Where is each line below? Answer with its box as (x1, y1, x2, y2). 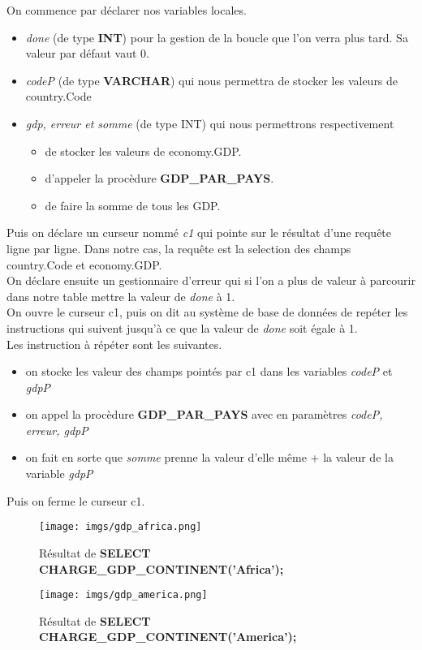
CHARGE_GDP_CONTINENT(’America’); (39, 628, 297, 645)
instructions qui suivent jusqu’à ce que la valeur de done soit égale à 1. (6, 319, 358, 336)
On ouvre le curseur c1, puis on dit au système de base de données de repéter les (6, 303, 408, 321)
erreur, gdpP (25, 421, 88, 438)
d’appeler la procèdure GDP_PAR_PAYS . (45, 170, 274, 187)
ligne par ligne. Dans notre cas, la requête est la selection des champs (6, 239, 351, 256)
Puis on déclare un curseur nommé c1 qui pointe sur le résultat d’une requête (6, 224, 392, 241)
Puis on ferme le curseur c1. (6, 492, 145, 509)
